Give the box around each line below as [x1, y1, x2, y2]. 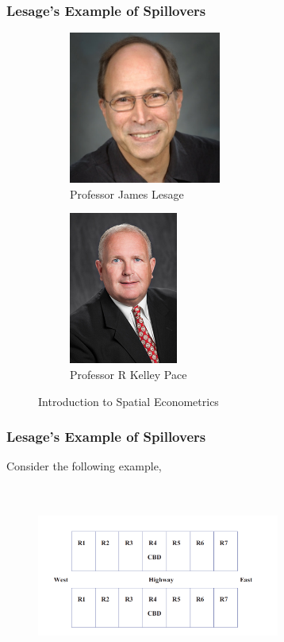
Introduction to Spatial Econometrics [38, 393, 219, 409]
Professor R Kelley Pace [70, 365, 187, 382]
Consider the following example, [6, 458, 162, 474]
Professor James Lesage [70, 185, 184, 202]
